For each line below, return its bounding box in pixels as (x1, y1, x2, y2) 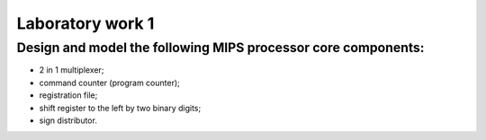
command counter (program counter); (39, 77, 180, 88)
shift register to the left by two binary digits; (39, 102, 202, 113)
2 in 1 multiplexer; (39, 65, 104, 75)
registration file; (39, 90, 98, 101)
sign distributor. (39, 115, 98, 126)
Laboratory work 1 (16, 13, 155, 33)
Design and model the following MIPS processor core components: (16, 39, 425, 56)
